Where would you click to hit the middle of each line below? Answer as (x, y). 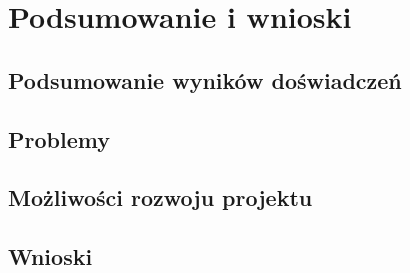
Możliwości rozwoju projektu (160, 197)
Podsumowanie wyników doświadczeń (205, 79)
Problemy (59, 138)
